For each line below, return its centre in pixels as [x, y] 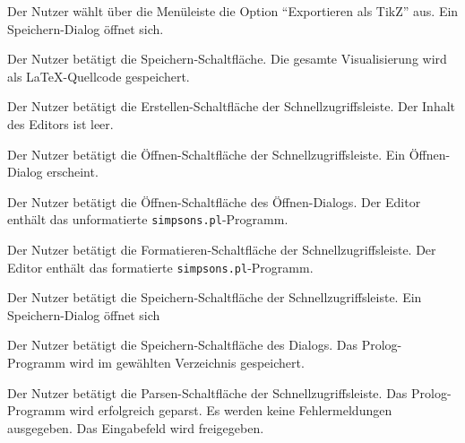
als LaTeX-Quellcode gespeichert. [99, 76]
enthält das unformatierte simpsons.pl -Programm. [148, 219]
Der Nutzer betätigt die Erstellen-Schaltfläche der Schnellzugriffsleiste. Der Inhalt [232, 106]
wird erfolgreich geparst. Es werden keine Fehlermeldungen [231, 410]
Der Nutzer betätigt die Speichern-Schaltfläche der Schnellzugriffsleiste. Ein [215, 297]
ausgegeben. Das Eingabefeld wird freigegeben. [136, 427]
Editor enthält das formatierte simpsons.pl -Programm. [160, 267]
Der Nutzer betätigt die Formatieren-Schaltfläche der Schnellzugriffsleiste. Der [222, 249]
